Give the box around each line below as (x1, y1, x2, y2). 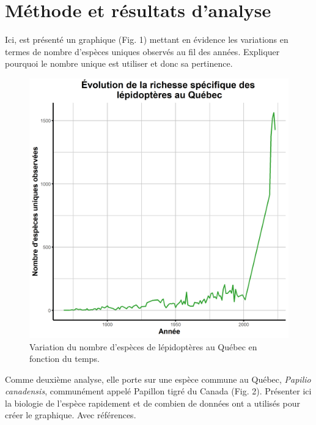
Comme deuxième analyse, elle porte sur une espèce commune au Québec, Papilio (5, 372, 311, 385)
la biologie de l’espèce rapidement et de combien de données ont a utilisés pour (5, 396, 300, 409)
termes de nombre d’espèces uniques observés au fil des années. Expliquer (5, 45, 280, 58)
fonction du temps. (29, 352, 100, 365)
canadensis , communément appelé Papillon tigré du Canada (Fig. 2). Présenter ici (5, 385, 312, 397)
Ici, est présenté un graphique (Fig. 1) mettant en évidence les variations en (5, 33, 288, 46)
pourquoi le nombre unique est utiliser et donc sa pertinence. (5, 57, 233, 70)
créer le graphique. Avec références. (5, 408, 136, 421)
